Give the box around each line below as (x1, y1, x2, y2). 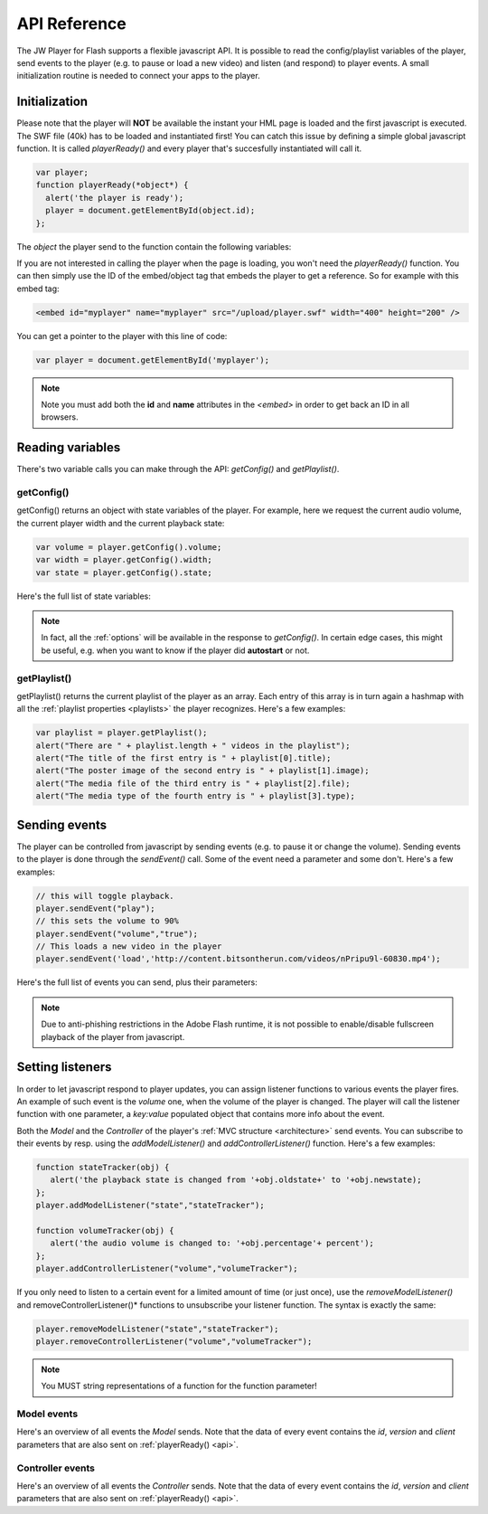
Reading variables (16, 440, 121, 456)
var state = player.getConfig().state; (35, 567, 212, 578)
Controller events (16, 1462, 95, 1474)
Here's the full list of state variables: (16, 591, 151, 601)
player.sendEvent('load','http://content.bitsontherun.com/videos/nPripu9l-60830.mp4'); (35, 954, 442, 964)
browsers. (41, 412, 79, 422)
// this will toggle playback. (35, 891, 175, 901)
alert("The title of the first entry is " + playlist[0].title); (35, 753, 332, 763)
